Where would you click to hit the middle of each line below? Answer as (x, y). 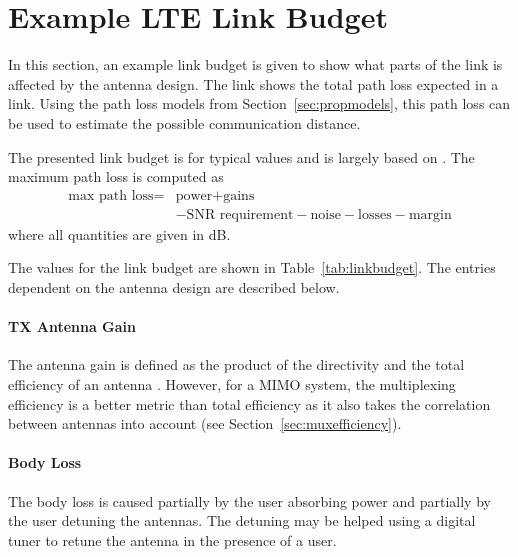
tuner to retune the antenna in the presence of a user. (172, 539)
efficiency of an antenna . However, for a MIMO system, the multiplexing (232, 383)
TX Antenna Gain (72, 326)
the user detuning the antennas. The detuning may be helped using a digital (242, 520)
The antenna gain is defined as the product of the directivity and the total (236, 364)
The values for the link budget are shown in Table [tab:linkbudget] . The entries (252, 267)
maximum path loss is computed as (116, 176)
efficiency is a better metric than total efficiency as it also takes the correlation (249, 403)
